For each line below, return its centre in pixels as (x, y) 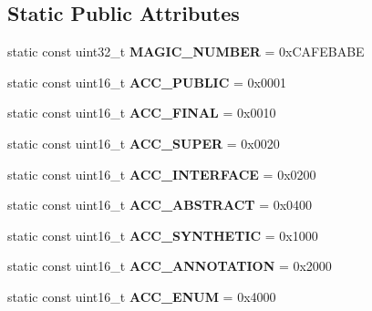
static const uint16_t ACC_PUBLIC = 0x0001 (147, 82)
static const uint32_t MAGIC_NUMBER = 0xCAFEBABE (186, 52)
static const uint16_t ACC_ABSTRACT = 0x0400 (160, 205)
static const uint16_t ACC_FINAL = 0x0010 (142, 113)
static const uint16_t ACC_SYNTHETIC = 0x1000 (163, 235)
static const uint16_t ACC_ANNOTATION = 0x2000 (170, 266)
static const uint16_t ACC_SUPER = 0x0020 (144, 143)
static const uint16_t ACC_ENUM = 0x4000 (142, 296)
